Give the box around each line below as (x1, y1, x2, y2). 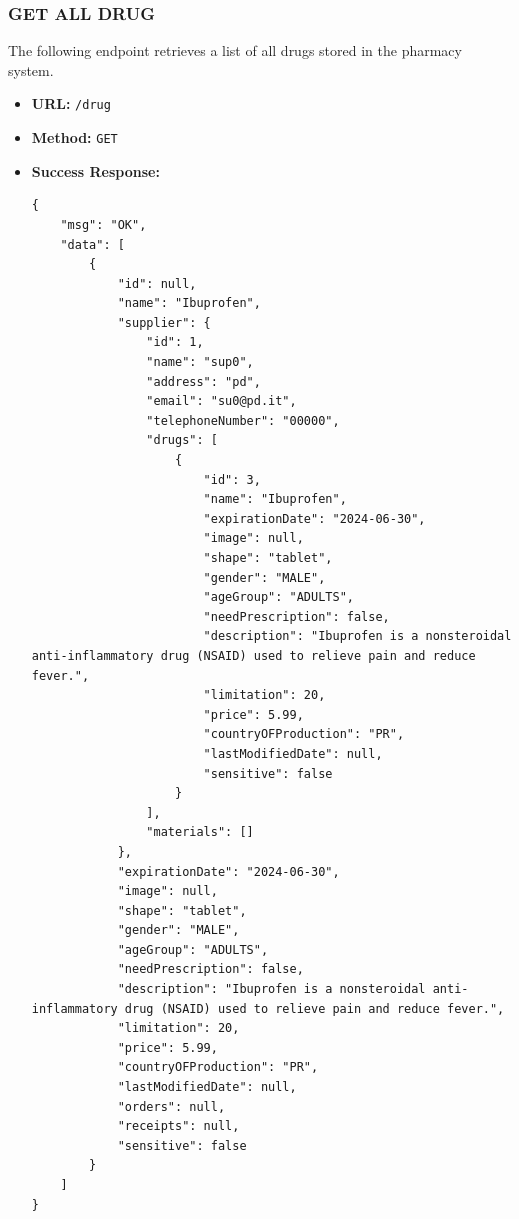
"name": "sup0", (146, 355, 254, 370)
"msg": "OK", (60, 217, 147, 232)
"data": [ (60, 237, 125, 252)
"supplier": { (117, 315, 211, 330)
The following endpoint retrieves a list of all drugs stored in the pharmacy (8, 40, 462, 61)
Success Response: (31, 160, 160, 181)
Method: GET (31, 127, 118, 148)
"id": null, (117, 276, 197, 291)
